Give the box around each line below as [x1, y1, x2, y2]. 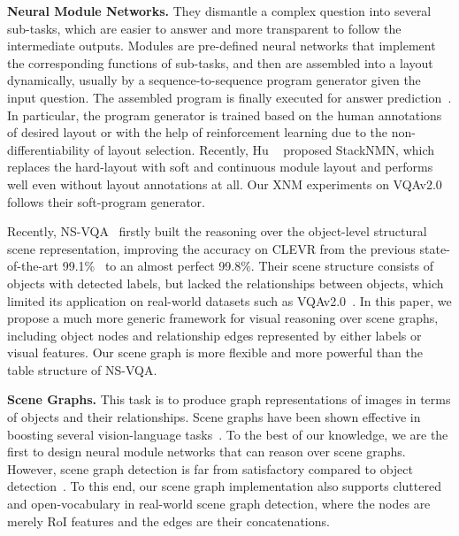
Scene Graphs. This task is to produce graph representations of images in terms [7, 390, 451, 409]
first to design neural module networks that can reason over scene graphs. [7, 442, 406, 461]
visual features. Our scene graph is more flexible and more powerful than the [7, 343, 423, 362]
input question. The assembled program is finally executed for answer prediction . [7, 88, 452, 106]
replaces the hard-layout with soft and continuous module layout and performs [7, 157, 433, 176]
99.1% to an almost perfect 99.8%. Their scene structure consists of [62, 257, 434, 275]
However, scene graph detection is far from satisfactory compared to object [7, 459, 414, 478]
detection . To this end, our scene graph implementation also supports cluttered [7, 477, 441, 495]
